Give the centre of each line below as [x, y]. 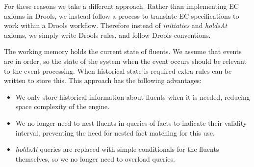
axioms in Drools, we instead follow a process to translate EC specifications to [122, 15]
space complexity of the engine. [63, 106]
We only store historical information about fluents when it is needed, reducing [133, 97]
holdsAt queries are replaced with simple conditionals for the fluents [117, 149]
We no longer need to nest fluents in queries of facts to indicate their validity [131, 123]
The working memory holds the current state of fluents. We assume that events [123, 51]
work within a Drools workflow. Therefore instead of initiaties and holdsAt [116, 25]
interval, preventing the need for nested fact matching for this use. [115, 132]
